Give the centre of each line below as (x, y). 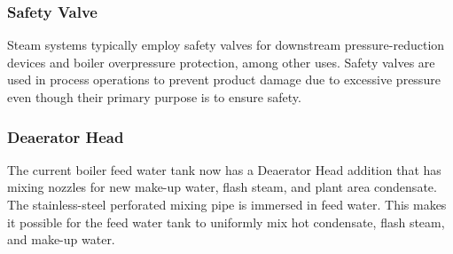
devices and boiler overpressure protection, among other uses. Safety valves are (221, 62)
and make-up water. (61, 239)
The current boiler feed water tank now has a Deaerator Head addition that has (224, 169)
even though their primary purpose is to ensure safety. (154, 97)
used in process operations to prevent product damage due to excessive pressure (224, 79)
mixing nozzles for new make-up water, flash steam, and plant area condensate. (222, 187)
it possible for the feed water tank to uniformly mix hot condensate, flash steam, (226, 222)
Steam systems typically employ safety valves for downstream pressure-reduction (226, 45)
